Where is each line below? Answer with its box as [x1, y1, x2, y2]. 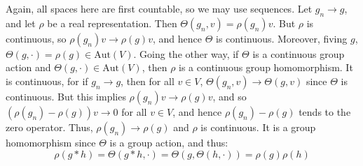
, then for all [121, 73, 174, 88]
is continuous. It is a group [200, 119, 316, 134]
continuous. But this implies [6, 89, 126, 103]
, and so [212, 89, 247, 103]
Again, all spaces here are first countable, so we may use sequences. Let [6, 1, 313, 15]
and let [6, 15, 36, 30]
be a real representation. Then [47, 15, 177, 30]
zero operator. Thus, [6, 119, 93, 134]
